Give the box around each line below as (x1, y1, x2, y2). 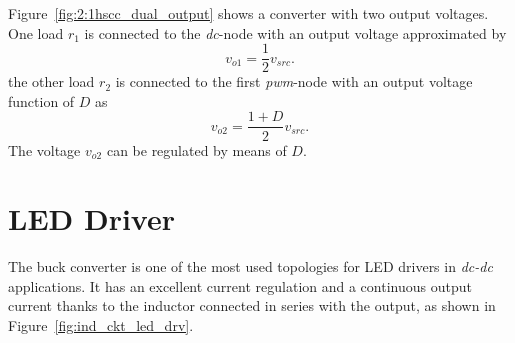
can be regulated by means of (106, 139, 287, 160)
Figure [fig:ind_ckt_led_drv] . (8, 315, 194, 335)
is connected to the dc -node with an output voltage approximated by (84, 22, 507, 43)
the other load (8, 71, 95, 92)
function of (8, 90, 75, 111)
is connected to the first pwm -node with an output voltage (115, 71, 473, 92)
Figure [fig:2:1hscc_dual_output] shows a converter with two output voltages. (8, 3, 489, 23)
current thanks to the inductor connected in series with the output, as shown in (8, 295, 496, 316)
